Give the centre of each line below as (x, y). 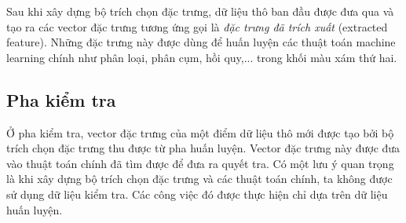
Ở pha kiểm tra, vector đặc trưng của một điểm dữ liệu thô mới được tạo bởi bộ (200, 132)
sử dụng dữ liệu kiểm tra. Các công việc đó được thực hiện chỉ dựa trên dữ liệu (197, 194)
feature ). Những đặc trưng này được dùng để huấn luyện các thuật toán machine (201, 42)
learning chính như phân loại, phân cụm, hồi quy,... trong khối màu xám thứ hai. (202, 57)
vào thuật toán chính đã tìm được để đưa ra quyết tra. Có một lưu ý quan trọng (200, 163)
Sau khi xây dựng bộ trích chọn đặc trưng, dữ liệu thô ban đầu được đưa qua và (200, 11)
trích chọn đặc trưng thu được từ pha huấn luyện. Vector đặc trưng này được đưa (203, 148)
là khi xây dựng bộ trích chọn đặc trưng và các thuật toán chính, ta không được (199, 179)
